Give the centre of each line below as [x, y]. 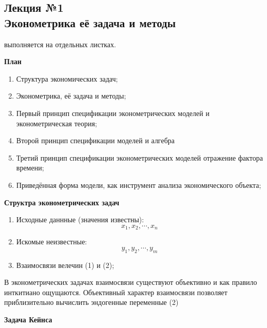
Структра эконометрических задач [62, 202]
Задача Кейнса [28, 319]
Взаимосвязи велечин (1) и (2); [65, 265]
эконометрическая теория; [56, 123]
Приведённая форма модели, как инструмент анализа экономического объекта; [139, 185]
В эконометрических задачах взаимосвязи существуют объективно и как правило [131, 282]
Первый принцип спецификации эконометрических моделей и [113, 113]
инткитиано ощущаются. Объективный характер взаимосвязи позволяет [116, 292]
